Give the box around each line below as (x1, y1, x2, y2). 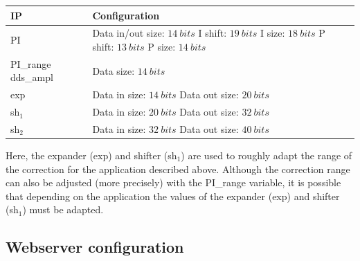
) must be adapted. (22, 202, 104, 217)
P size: (147, 39, 176, 53)
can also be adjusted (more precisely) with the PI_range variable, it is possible (6, 175, 341, 190)
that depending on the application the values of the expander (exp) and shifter (6, 188, 340, 203)
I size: (260, 26, 285, 40)
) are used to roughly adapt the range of (181, 148, 352, 162)
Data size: (92, 63, 135, 78)
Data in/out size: (92, 26, 165, 40)
